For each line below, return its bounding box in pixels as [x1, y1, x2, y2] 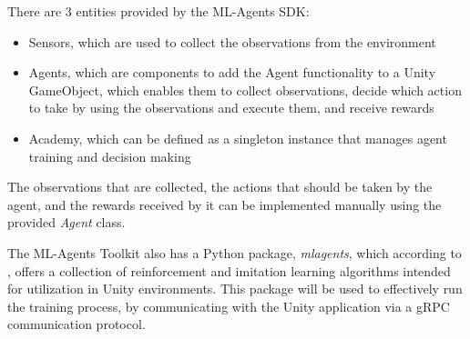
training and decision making [28, 146, 191, 165]
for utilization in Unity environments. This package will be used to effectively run [7, 279, 463, 298]
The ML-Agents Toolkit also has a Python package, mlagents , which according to [7, 243, 462, 262]
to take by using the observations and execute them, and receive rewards [28, 98, 434, 117]
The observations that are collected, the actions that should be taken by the [7, 177, 433, 196]
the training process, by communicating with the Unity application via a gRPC [7, 296, 450, 315]
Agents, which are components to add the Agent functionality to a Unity [28, 63, 436, 82]
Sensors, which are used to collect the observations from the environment [28, 32, 436, 51]
